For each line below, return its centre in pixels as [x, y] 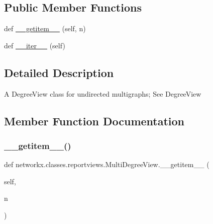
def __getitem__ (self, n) [45, 28]
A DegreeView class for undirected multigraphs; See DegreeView [103, 93]
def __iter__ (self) [35, 45]
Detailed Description [59, 72]
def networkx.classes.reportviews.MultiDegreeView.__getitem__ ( [107, 164]
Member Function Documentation [94, 121]
